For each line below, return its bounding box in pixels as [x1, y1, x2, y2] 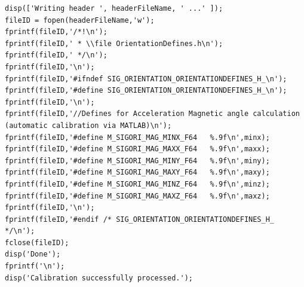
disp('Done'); [5, 250, 61, 259]
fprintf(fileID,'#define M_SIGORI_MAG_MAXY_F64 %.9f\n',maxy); [5, 168, 270, 177]
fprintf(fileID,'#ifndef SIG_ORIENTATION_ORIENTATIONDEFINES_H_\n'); [5, 74, 287, 83]
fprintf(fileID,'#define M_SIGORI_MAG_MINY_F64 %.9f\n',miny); [5, 156, 270, 165]
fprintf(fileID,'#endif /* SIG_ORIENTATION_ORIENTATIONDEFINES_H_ [5, 215, 275, 224]
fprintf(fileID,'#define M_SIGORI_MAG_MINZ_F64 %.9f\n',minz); [5, 179, 270, 188]
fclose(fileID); [5, 238, 69, 247]
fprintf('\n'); [5, 262, 65, 271]
